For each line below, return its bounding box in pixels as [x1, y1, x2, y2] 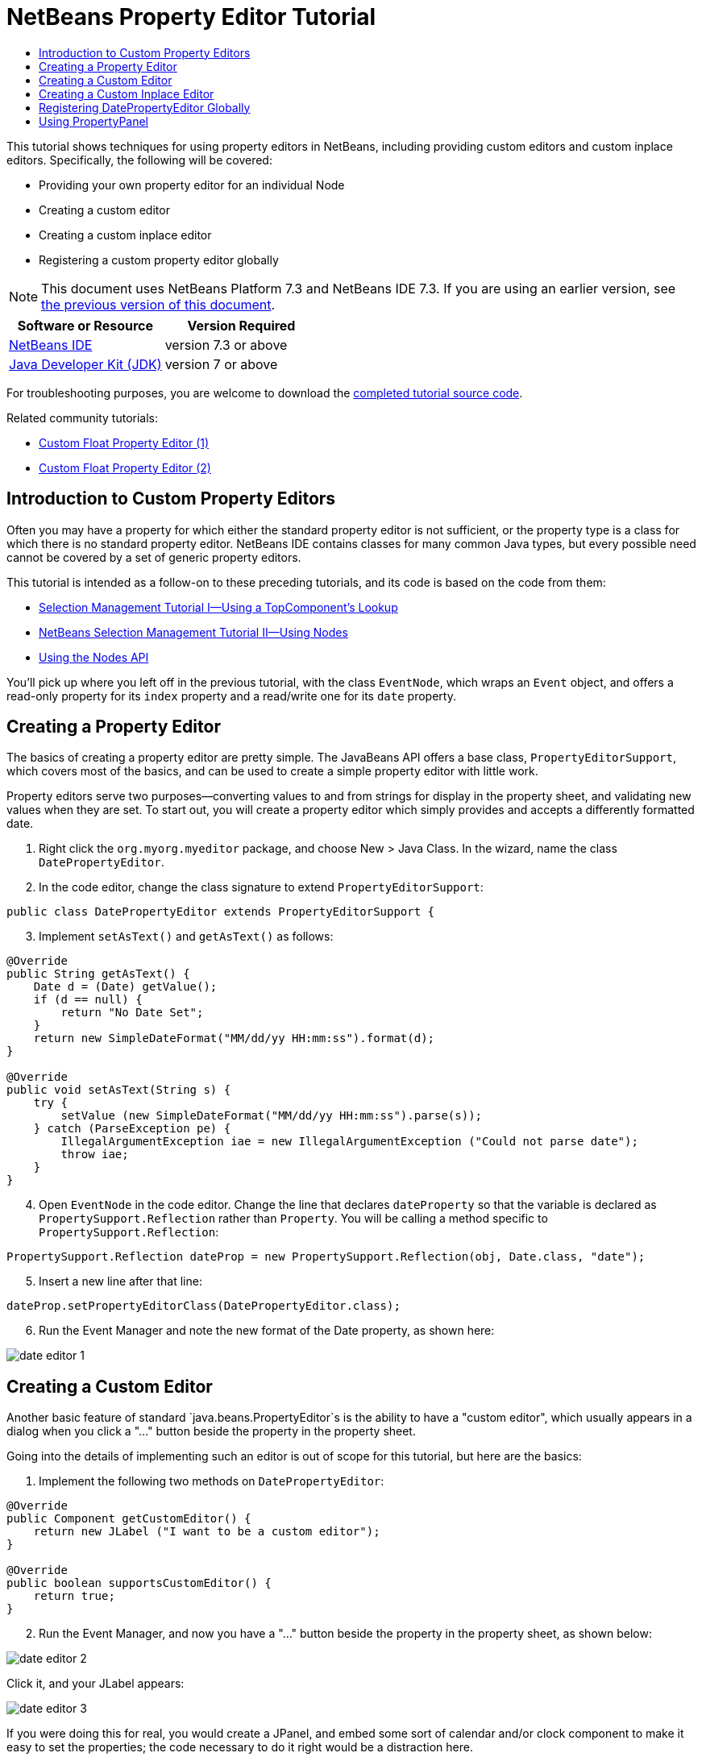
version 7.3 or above [164, 336, 288, 353]
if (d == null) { [33, 993, 143, 1007]
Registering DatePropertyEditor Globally [39, 100, 251, 114]
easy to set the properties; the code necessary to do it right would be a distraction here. [6, 1740, 473, 1755]
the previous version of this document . [41, 296, 276, 313]
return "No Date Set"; [60, 1006, 204, 1020]
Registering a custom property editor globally [39, 252, 279, 267]
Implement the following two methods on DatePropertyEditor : [39, 1474, 384, 1489]
